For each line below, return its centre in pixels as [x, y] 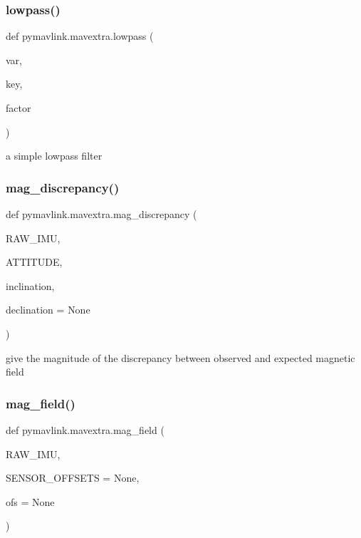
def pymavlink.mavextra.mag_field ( [85, 429]
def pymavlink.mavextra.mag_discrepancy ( [101, 214]
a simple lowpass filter [54, 156]
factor [19, 108]
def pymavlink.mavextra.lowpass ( [80, 36]
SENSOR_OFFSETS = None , [73, 478]
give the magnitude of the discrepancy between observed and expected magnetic [180, 357]
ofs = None [30, 501]
